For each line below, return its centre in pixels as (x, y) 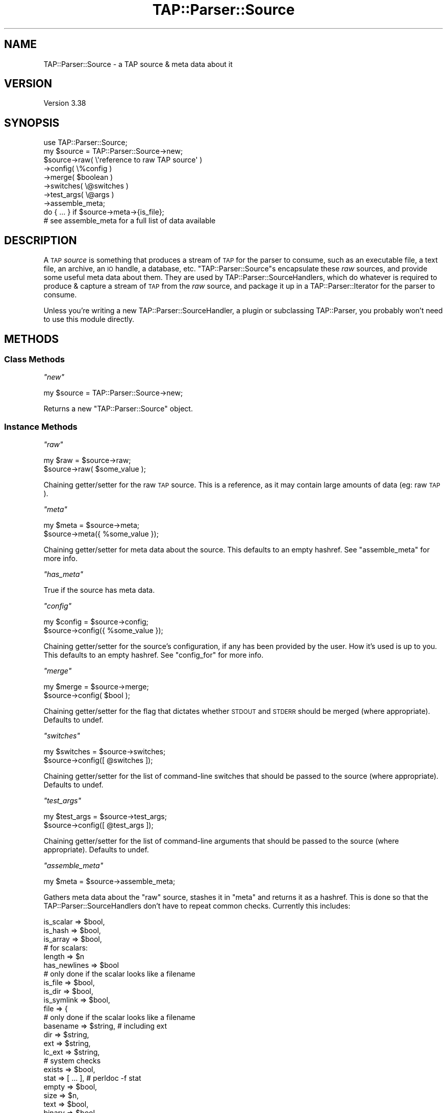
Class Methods (34, 359)
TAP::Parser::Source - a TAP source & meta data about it (138, 64)
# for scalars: (66, 948)
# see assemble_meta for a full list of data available (130, 221)
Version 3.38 (65, 103)
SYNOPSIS (32, 123)
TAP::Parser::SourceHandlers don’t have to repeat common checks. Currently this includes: (197, 906)
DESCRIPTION (41, 240)
